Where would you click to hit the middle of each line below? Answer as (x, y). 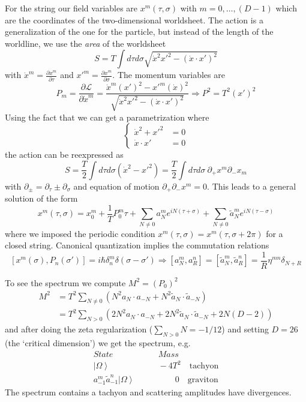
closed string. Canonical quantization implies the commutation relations (137, 245)
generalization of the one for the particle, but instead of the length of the (139, 31)
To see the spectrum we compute (65, 282)
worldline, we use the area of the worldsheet (85, 43)
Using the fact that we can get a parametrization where (107, 117)
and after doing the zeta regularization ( (79, 329)
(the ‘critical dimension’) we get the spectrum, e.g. (98, 342)
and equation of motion (116, 186)
